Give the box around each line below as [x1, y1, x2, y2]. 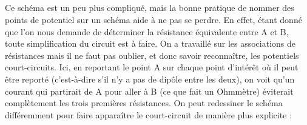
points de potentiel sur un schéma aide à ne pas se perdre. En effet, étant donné [5, 13, 302, 25]
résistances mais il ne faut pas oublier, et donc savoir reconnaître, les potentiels [5, 49, 299, 61]
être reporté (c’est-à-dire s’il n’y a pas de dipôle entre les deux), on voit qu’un [5, 72, 295, 85]
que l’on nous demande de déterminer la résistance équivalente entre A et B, [5, 25, 289, 38]
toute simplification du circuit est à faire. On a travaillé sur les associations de [5, 37, 296, 50]
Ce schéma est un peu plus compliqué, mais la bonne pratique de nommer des [5, 1, 294, 14]
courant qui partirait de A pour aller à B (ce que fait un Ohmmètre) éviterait [5, 84, 294, 97]
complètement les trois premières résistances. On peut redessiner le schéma [5, 96, 283, 109]
